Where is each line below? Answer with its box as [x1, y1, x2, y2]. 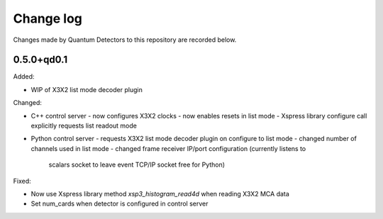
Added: [13, 72, 35, 81]
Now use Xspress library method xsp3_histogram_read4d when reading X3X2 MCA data [30, 189, 290, 198]
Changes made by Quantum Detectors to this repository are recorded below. [13, 35, 237, 44]
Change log [13, 11, 83, 26]
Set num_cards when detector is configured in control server [30, 199, 209, 208]
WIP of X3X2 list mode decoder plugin [30, 85, 143, 94]
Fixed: [13, 176, 31, 185]
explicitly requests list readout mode [30, 121, 138, 130]
